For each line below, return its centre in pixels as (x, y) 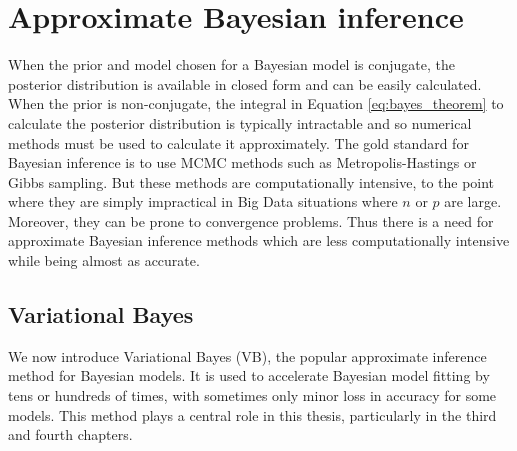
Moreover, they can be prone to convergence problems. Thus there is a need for (251, 220)
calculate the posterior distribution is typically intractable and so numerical (240, 122)
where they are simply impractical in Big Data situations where (203, 201)
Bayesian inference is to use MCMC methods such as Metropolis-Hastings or (242, 162)
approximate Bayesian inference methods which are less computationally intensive (259, 240)
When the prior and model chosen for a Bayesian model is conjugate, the (231, 64)
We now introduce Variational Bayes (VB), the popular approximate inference (247, 355)
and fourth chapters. (70, 434)
